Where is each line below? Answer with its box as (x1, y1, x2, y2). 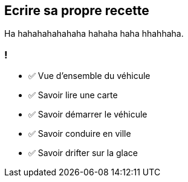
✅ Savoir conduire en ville (28, 128, 131, 139)
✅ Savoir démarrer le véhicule (28, 109, 147, 120)
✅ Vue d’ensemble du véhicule (28, 71, 151, 81)
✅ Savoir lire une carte (28, 90, 118, 101)
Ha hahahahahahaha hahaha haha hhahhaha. (4, 28, 184, 39)
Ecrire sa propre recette (4, 3, 149, 18)
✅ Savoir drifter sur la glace (28, 148, 138, 158)
